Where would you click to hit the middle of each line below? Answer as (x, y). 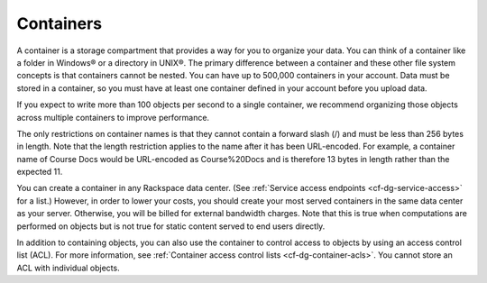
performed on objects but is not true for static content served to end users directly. (171, 226)
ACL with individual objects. (69, 268)
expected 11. (40, 172)
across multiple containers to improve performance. (113, 117)
